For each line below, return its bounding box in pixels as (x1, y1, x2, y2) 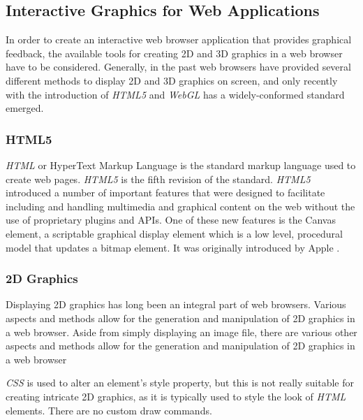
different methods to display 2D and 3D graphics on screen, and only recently (6, 73, 338, 87)
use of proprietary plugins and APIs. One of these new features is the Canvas (6, 212, 336, 227)
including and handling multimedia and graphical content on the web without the (6, 198, 355, 213)
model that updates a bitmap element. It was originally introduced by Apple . (6, 240, 340, 254)
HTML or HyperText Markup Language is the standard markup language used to (6, 157, 356, 172)
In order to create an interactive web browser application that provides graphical (6, 32, 352, 47)
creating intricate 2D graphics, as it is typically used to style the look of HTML (6, 389, 346, 403)
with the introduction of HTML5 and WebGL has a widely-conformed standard (6, 87, 345, 101)
